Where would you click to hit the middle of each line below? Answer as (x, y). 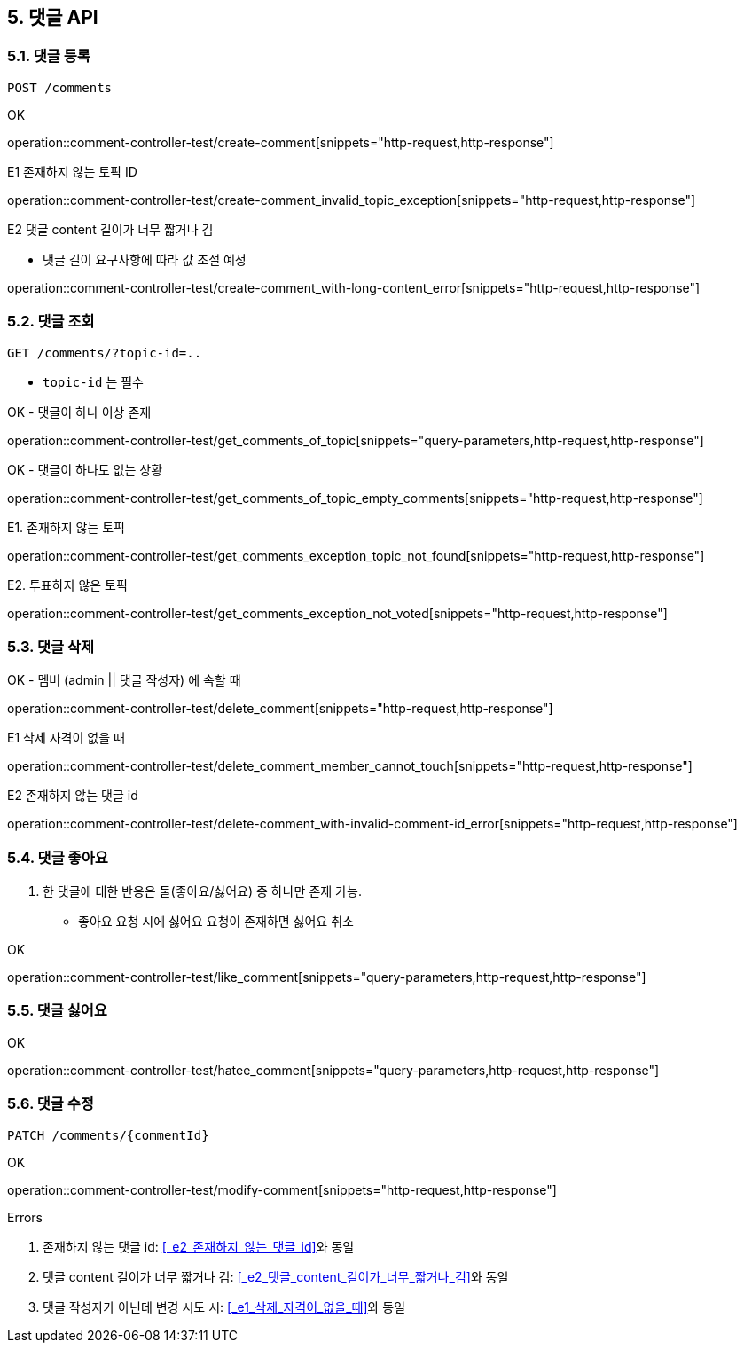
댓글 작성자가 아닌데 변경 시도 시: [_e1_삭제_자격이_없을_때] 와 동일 (224, 1307)
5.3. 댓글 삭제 (51, 646)
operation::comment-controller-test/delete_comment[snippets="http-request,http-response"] (280, 709)
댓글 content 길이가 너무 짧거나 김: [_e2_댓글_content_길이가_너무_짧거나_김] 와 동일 (276, 1276)
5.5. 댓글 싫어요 (57, 1011)
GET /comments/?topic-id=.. (105, 353)
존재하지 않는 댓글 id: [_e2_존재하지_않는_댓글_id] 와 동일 (199, 1246)
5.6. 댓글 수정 (51, 1104)
